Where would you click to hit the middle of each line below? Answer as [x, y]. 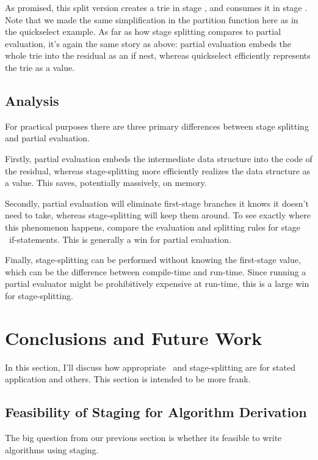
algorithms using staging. [52, 449]
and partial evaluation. [47, 138]
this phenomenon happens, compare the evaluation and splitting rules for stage [153, 227]
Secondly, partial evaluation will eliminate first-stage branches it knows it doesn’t [157, 203]
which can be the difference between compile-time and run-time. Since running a [156, 271]
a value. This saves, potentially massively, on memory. [106, 183]
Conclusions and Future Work [134, 337]
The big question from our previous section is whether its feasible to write [143, 437]
